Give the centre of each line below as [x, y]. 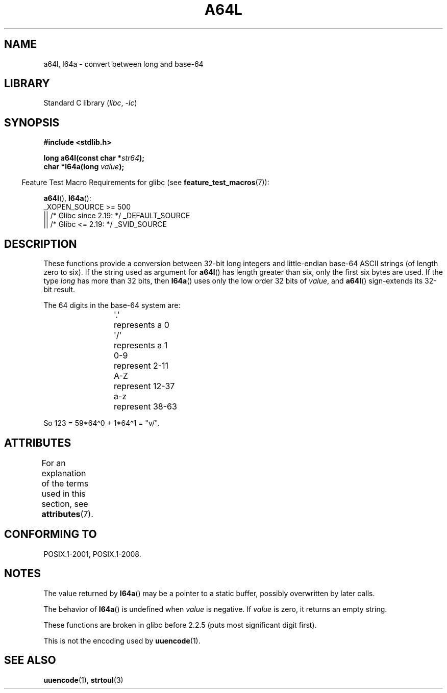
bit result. [59, 290]
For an [54, 463]
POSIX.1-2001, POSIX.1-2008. [92, 554]
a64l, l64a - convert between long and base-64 [123, 64]
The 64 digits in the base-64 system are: [112, 305]
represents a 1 [141, 345]
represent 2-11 [141, 366]
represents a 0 [142, 325]
